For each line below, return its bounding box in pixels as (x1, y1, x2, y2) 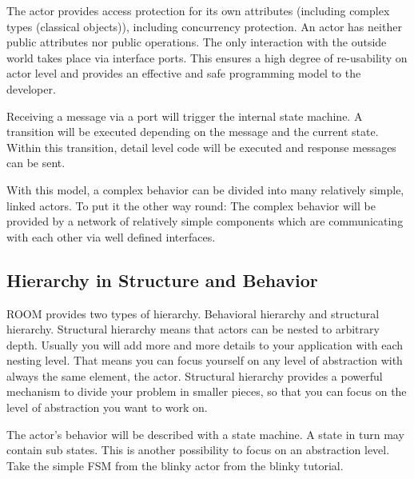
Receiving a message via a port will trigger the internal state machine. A (6, 107, 363, 124)
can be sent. (6, 154, 66, 171)
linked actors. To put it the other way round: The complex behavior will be (6, 197, 376, 214)
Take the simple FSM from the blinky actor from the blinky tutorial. (6, 457, 344, 473)
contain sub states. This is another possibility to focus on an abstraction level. (6, 441, 390, 458)
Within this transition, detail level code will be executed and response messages (6, 138, 396, 155)
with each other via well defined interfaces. (6, 228, 216, 245)
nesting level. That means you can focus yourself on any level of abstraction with (6, 352, 403, 369)
